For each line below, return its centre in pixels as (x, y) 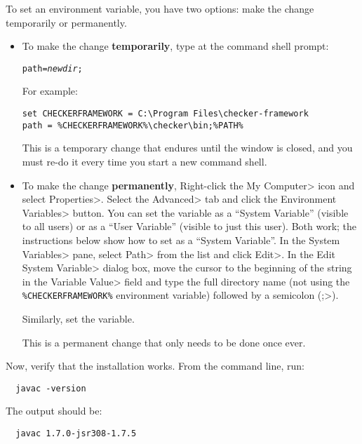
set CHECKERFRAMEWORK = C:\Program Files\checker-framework (165, 114)
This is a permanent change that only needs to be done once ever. (164, 342)
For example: (50, 91)
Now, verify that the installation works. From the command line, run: (155, 366)
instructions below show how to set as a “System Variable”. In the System (181, 240)
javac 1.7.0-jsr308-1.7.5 (76, 433)
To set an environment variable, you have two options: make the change (160, 8)
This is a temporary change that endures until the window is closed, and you (187, 148)
